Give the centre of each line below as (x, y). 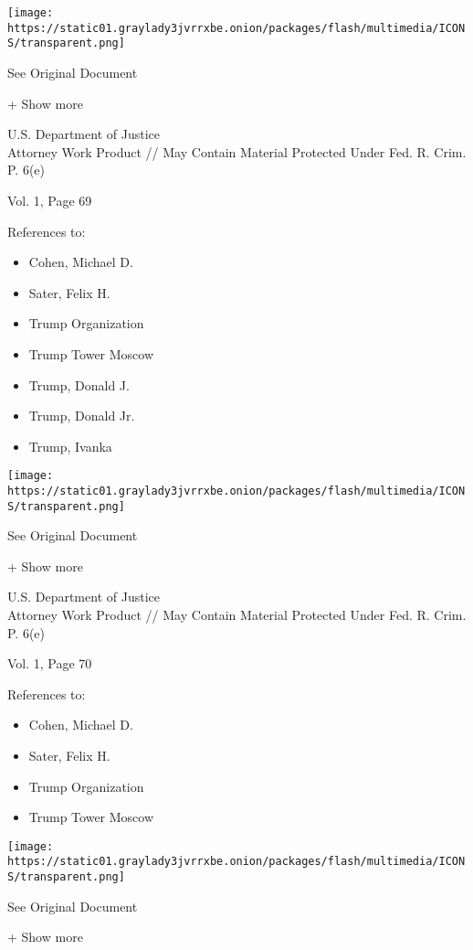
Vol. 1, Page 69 (50, 200)
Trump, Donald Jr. (82, 416)
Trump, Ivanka (70, 446)
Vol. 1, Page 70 (50, 663)
